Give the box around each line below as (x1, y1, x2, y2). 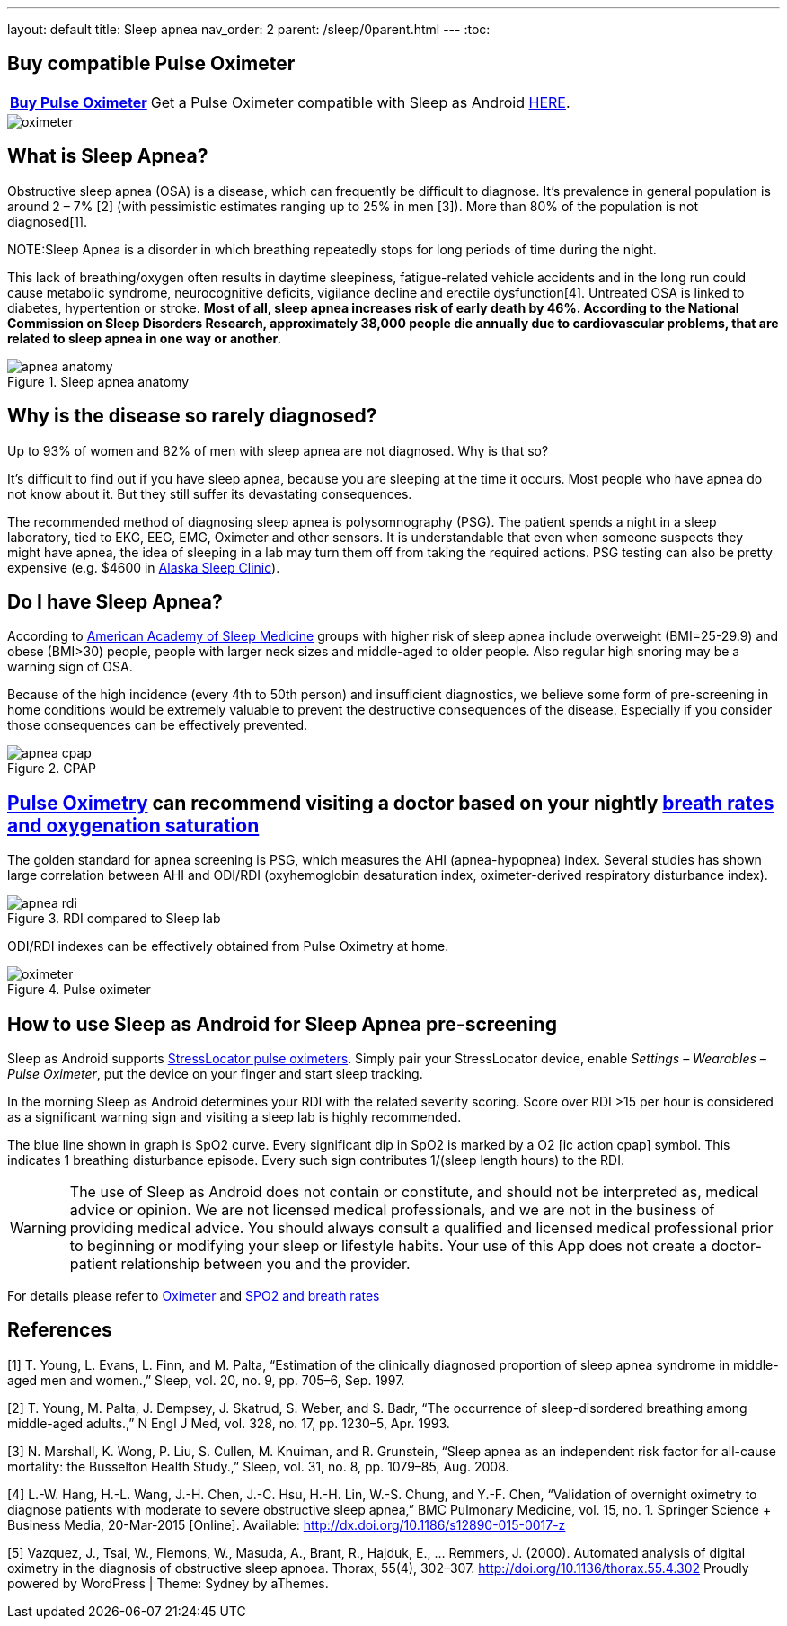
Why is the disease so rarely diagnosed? (7, 404, 377, 428)
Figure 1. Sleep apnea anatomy (7, 373, 190, 389)
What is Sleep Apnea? (7, 145, 208, 168)
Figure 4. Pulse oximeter (7, 982, 151, 998)
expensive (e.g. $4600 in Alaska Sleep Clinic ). (7, 559, 280, 575)
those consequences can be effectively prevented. (7, 717, 308, 733)
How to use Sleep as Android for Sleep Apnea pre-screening (7, 1012, 557, 1035)
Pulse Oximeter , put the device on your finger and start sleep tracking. (7, 1066, 423, 1082)
